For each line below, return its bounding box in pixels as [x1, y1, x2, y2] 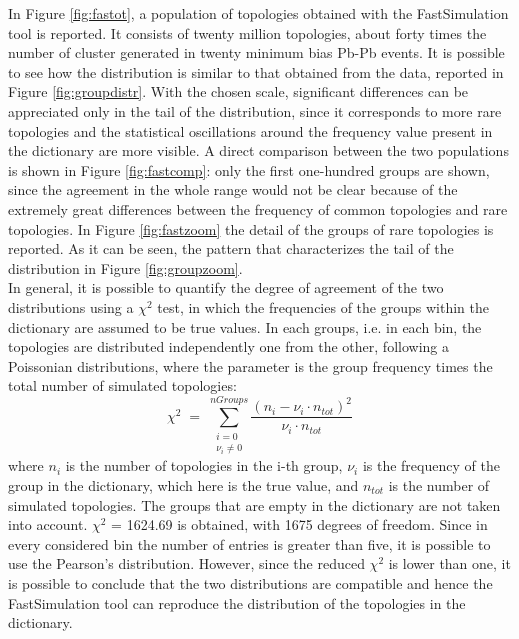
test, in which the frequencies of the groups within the [157, 296, 489, 317]
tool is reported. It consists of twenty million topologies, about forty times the [8, 22, 487, 43]
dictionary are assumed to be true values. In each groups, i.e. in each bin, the [8, 316, 482, 337]
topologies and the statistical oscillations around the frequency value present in [8, 120, 493, 141]
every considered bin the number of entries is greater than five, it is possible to [8, 533, 491, 554]
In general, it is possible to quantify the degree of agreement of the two [8, 277, 444, 298]
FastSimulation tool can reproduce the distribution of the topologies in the [8, 592, 466, 613]
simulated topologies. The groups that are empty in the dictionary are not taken [8, 494, 501, 515]
